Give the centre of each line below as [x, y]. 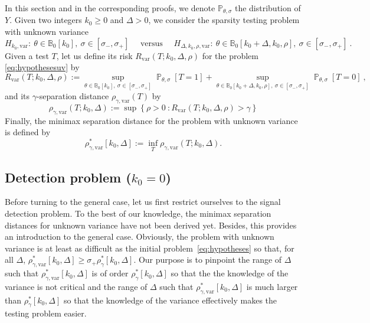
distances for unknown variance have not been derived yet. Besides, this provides [151, 225]
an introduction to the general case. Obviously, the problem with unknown [140, 236]
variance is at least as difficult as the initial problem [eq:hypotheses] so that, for [150, 248]
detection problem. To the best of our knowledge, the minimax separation [138, 213]
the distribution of [268, 8]
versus [151, 43]
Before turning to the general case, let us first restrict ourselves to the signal [143, 202]
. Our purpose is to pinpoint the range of [208, 260]
